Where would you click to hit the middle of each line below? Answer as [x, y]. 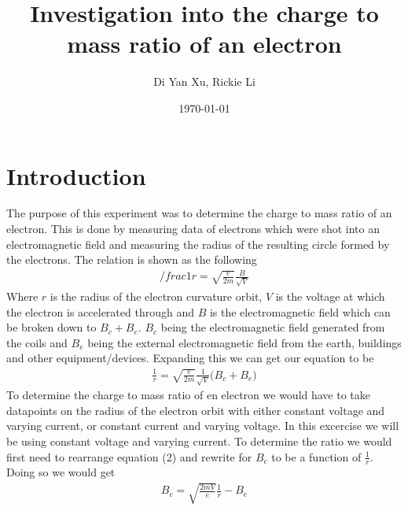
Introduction [76, 175]
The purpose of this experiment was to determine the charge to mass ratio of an [199, 213]
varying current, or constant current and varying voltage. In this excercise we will [203, 426]
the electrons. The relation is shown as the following [132, 259]
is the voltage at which [330, 296]
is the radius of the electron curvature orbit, [156, 296]
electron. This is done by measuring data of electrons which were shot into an [193, 229]
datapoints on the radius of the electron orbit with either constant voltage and [196, 410]
